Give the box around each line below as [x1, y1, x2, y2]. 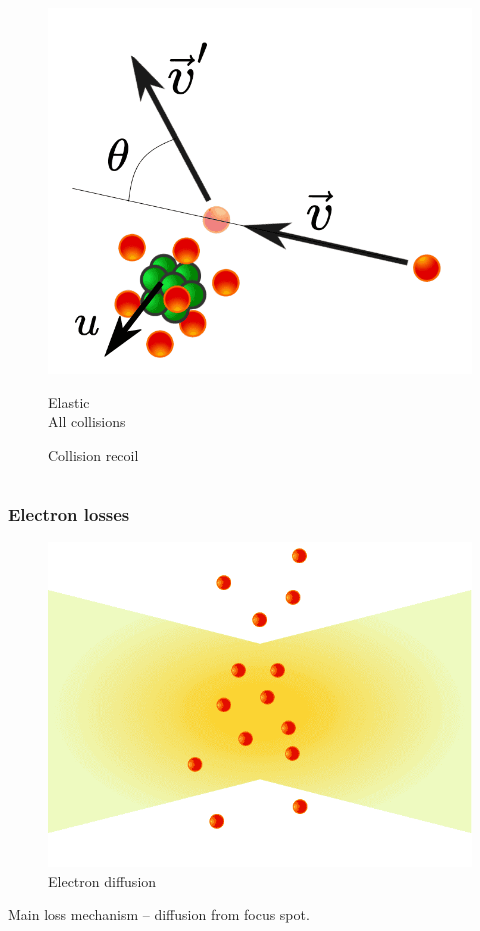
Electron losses [8, 501, 130, 526]
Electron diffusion [48, 870, 157, 891]
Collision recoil [48, 445, 139, 466]
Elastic [48, 391, 90, 412]
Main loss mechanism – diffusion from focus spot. [8, 904, 310, 925]
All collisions [48, 411, 126, 432]
